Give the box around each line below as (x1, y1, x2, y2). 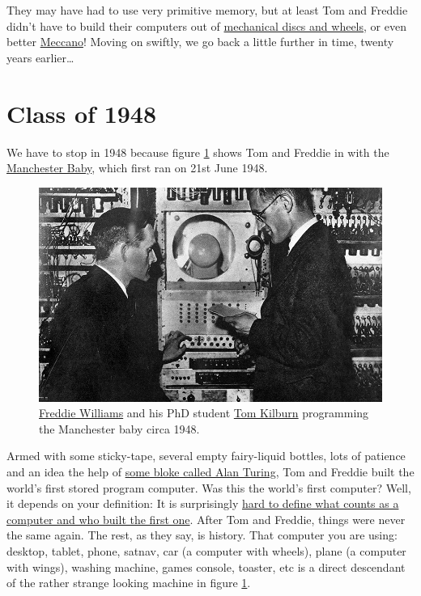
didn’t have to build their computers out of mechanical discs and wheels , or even (6, 17, 406, 34)
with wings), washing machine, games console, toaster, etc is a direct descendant (6, 558, 406, 575)
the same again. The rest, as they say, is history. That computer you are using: (6, 526, 398, 543)
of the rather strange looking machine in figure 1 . (6, 574, 251, 591)
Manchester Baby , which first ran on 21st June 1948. (6, 159, 268, 176)
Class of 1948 (6, 96, 157, 129)
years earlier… (6, 49, 74, 66)
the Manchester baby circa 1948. (39, 420, 200, 437)
